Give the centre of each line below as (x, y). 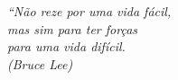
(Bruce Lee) (40, 63)
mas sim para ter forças (73, 28)
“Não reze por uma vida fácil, (89, 11)
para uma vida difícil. (66, 46)
